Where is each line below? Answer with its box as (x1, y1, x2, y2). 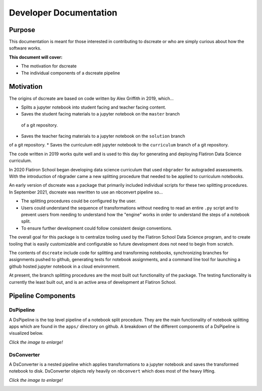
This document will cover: (9, 54, 63, 60)
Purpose (9, 26, 35, 34)
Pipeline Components (9, 292, 76, 300)
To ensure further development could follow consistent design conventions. (21, 225, 172, 231)
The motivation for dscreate (21, 63, 77, 69)
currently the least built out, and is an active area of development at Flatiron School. (9, 279, 177, 285)
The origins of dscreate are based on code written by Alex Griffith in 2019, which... (9, 95, 174, 101)
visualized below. (9, 330, 44, 336)
